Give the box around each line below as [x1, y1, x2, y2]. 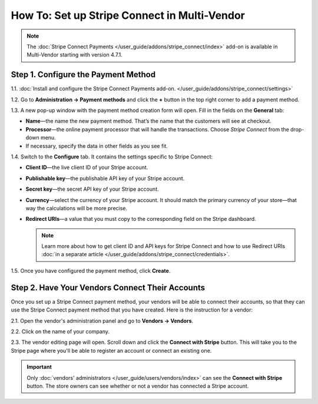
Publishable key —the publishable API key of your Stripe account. [25, 174, 185, 182]
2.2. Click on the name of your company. [11, 327, 110, 335]
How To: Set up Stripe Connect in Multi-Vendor [11, 9, 246, 22]
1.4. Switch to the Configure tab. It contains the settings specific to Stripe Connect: [11, 153, 213, 160]
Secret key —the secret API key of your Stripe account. [25, 186, 159, 193]
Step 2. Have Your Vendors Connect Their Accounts [11, 283, 206, 293]
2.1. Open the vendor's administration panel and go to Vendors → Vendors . [11, 317, 194, 324]
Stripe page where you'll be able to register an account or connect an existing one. [11, 347, 212, 354]
